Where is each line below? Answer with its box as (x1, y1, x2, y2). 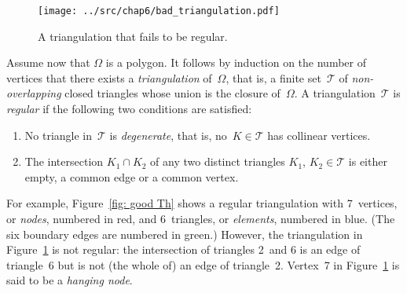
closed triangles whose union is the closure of (64, 85, 280, 101)
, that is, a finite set (225, 69, 321, 86)
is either (348, 153, 387, 170)
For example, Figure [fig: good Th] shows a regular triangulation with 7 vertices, (6, 195, 398, 211)
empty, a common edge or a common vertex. (24, 168, 239, 185)
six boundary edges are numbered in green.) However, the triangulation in (6, 225, 363, 242)
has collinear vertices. (267, 126, 371, 143)
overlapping (6, 85, 61, 101)
